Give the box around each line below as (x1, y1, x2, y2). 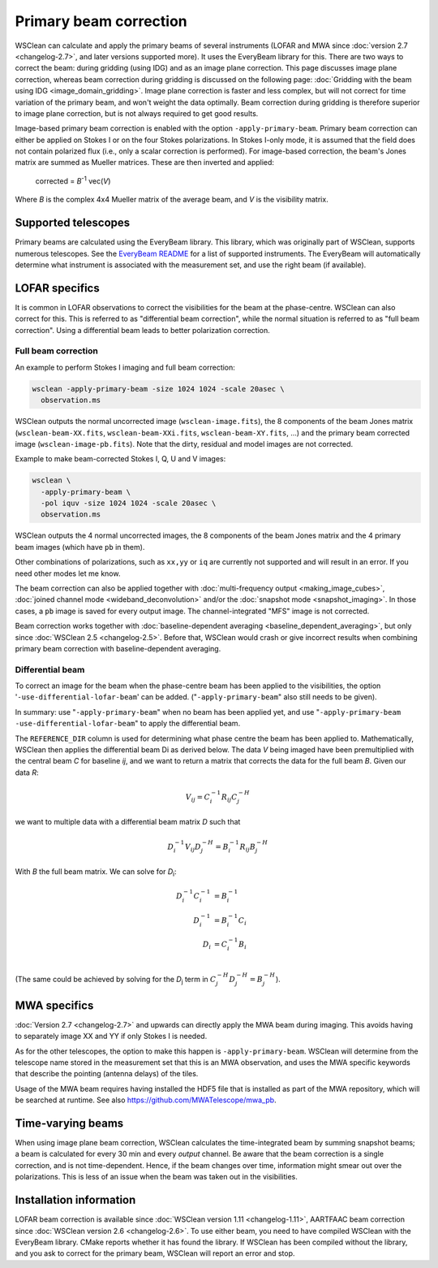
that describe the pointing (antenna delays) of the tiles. (15, 1069, 199, 1079)
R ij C (221, 792, 238, 803)
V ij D (185, 842, 202, 853)
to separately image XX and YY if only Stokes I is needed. (15, 1032, 208, 1041)
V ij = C (185, 792, 211, 803)
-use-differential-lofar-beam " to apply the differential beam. (15, 719, 241, 729)
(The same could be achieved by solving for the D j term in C (15, 974, 217, 986)
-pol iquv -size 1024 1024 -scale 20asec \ (41, 499, 217, 508)
